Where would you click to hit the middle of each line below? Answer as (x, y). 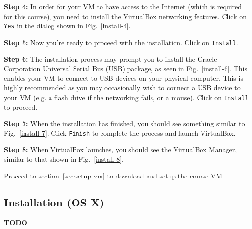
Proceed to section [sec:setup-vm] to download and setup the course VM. (114, 175)
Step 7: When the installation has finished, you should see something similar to (125, 123)
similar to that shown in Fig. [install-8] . (64, 159)
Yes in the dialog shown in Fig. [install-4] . (67, 26)
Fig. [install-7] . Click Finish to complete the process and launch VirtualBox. (120, 133)
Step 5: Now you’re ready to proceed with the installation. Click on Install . (121, 42)
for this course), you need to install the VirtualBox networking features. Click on (125, 16)
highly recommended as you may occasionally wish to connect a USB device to (122, 88)
